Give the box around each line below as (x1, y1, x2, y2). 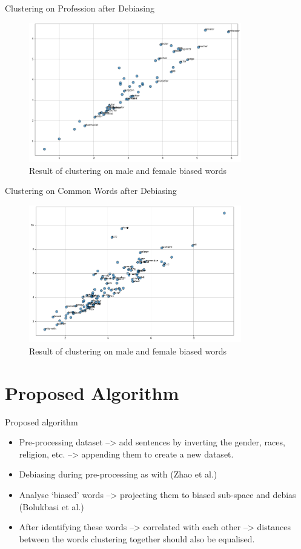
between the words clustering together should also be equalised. (19, 532, 255, 545)
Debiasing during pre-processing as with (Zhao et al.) (19, 468, 217, 481)
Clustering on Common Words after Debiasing (5, 184, 177, 197)
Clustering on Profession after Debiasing (5, 2, 155, 14)
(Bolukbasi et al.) (19, 500, 84, 513)
